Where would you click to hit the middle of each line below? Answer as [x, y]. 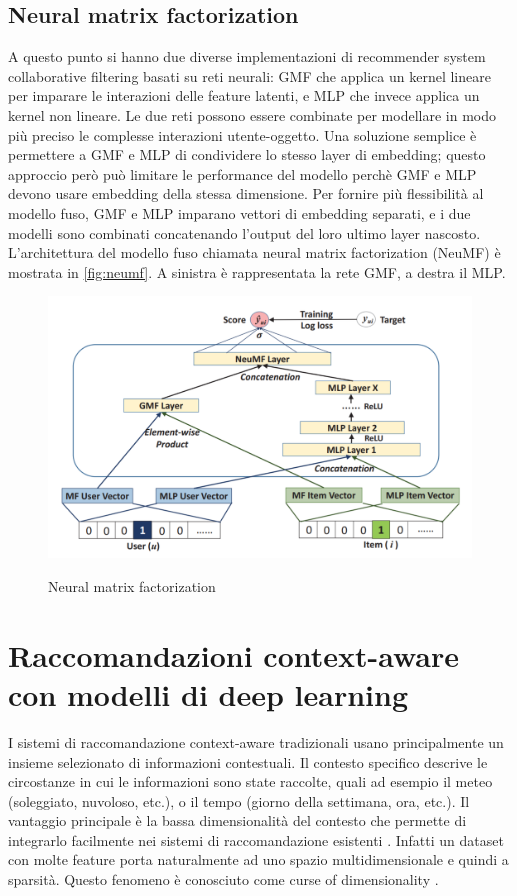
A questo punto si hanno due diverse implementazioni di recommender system [247, 56]
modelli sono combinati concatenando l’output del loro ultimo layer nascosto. [244, 232]
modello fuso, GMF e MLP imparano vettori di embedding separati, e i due [239, 212]
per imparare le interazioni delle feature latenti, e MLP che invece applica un [244, 95]
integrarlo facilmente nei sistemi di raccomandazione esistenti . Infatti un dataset [256, 839]
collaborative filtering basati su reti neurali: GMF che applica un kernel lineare [249, 75]
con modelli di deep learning [208, 693]
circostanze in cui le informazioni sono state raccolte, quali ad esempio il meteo [250, 781]
